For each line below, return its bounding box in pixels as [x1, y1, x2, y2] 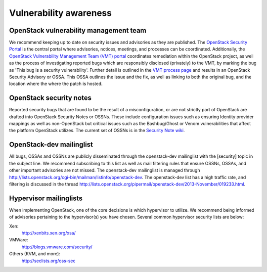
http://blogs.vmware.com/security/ [21, 244, 92, 250]
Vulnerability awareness [9, 7, 112, 18]
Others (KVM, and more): [9, 251, 60, 257]
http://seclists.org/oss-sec [21, 258, 76, 264]
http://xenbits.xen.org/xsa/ [21, 230, 76, 236]
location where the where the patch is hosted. [9, 81, 103, 87]
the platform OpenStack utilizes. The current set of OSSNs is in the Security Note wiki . [9, 128, 185, 134]
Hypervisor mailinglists [9, 194, 83, 202]
